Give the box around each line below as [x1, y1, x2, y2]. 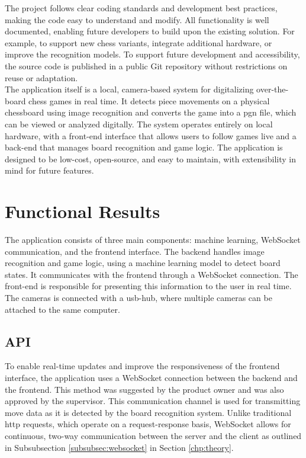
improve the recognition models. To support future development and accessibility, [5, 48, 300, 60]
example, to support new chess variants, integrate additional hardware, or [5, 36, 272, 49]
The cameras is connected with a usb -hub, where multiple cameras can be [5, 292, 272, 303]
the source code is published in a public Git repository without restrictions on [5, 59, 288, 72]
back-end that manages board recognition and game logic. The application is [5, 141, 283, 153]
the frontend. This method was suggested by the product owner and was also [5, 383, 284, 395]
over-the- [256, 83, 289, 95]
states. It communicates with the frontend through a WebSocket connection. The [5, 268, 298, 280]
